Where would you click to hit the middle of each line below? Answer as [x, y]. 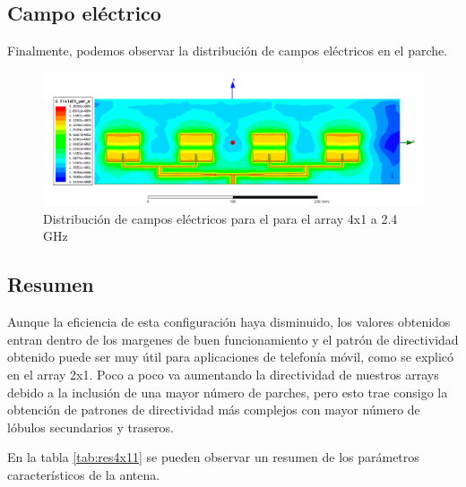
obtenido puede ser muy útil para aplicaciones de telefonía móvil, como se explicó [231, 357]
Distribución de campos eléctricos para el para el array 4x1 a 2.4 [220, 218]
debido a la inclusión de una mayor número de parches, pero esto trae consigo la [228, 392]
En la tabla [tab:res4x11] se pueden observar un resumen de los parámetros [213, 457]
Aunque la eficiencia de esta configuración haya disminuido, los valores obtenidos [229, 322]
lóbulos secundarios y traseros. [91, 427]
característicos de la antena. [84, 474]
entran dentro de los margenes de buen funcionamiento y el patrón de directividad [233, 339]
